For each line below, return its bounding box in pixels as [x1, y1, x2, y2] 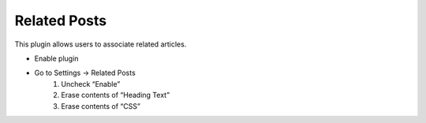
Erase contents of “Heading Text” [61, 91, 170, 100]
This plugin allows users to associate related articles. [14, 39, 187, 49]
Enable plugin [34, 54, 79, 63]
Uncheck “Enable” [61, 79, 121, 88]
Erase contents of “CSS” [61, 101, 141, 110]
